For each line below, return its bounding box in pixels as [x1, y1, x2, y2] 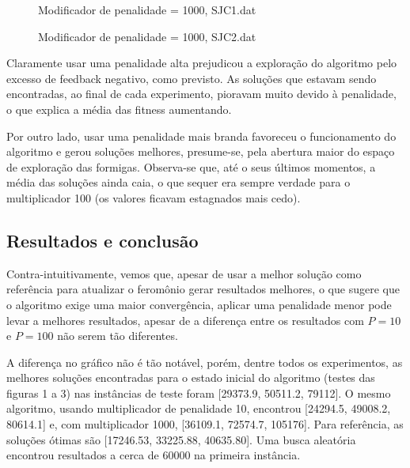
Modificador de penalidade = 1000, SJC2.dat [38, 28, 256, 44]
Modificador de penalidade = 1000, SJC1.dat [38, 2, 256, 17]
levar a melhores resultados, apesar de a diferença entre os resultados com [6, 311, 364, 328]
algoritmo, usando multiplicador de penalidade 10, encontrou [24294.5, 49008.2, [6, 400, 391, 417]
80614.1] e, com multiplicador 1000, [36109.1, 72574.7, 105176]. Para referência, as [6, 416, 404, 432]
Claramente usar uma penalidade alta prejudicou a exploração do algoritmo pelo [6, 55, 397, 71]
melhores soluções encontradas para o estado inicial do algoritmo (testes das [6, 369, 375, 386]
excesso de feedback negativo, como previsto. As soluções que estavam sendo [6, 70, 377, 86]
